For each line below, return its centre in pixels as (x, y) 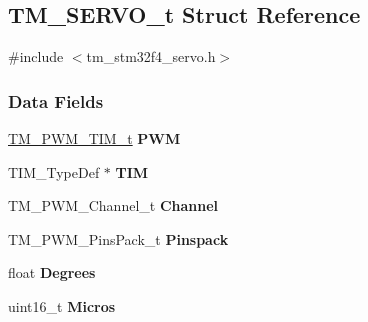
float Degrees (52, 272)
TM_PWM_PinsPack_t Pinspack (118, 238)
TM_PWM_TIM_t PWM (94, 138)
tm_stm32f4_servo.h (151, 56)
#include (36, 56)
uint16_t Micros (62, 305)
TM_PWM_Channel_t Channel (113, 205)
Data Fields (56, 100)
